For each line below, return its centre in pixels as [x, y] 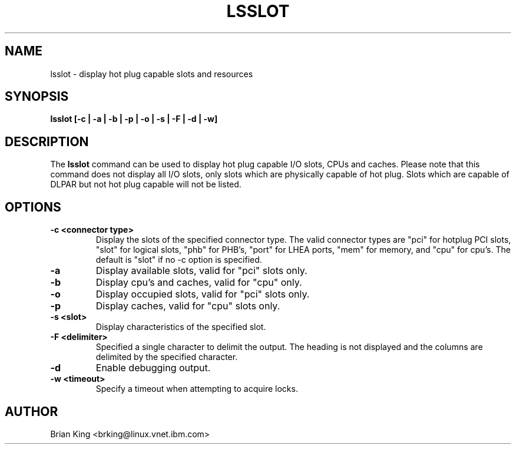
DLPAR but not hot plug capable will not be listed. [146, 184]
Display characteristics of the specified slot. [181, 327]
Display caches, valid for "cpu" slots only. [188, 306]
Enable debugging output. [153, 368]
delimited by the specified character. [167, 357]
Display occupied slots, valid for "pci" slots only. [203, 294]
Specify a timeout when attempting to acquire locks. [197, 389]
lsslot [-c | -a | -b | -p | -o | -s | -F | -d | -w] [134, 119]
